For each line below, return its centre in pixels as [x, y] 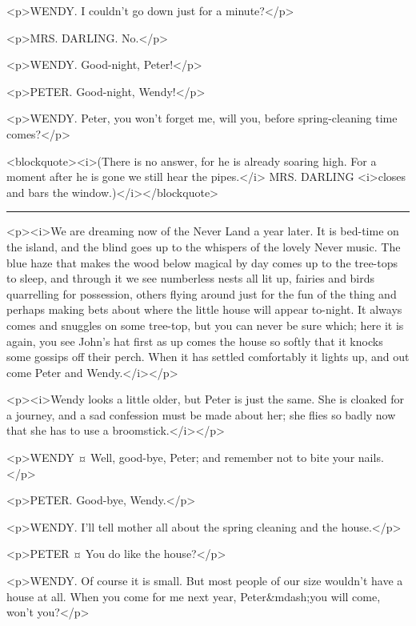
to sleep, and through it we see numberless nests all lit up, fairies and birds [191, 278]
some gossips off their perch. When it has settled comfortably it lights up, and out [208, 357]
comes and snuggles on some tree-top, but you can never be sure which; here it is [205, 325]
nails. [371, 457]
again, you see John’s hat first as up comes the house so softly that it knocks [195, 341]
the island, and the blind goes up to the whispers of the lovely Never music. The [204, 246]
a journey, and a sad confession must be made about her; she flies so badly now [201, 414]
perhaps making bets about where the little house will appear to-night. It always [204, 309]
